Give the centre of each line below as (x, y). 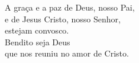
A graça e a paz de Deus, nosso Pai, (70, 7)
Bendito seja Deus (38, 42)
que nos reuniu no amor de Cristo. (67, 53)
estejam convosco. (37, 30)
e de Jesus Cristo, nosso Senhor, (63, 19)
